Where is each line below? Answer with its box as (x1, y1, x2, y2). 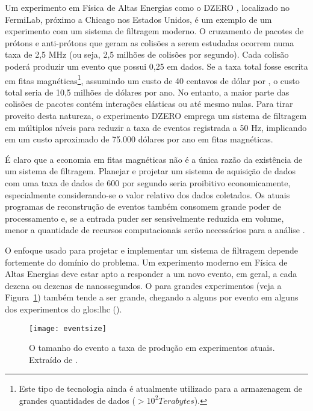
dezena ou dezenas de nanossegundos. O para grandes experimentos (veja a (5, 279, 282, 291)
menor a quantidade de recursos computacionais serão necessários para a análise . (5, 224, 305, 236)
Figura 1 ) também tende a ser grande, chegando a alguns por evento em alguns (5, 291, 299, 303)
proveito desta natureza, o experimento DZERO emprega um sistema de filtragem (5, 109, 307, 121)
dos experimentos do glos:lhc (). (5, 302, 122, 315)
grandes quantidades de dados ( (19, 394, 135, 406)
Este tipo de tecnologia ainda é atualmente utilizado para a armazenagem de (19, 382, 302, 395)
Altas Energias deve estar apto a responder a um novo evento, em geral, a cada (5, 267, 297, 280)
